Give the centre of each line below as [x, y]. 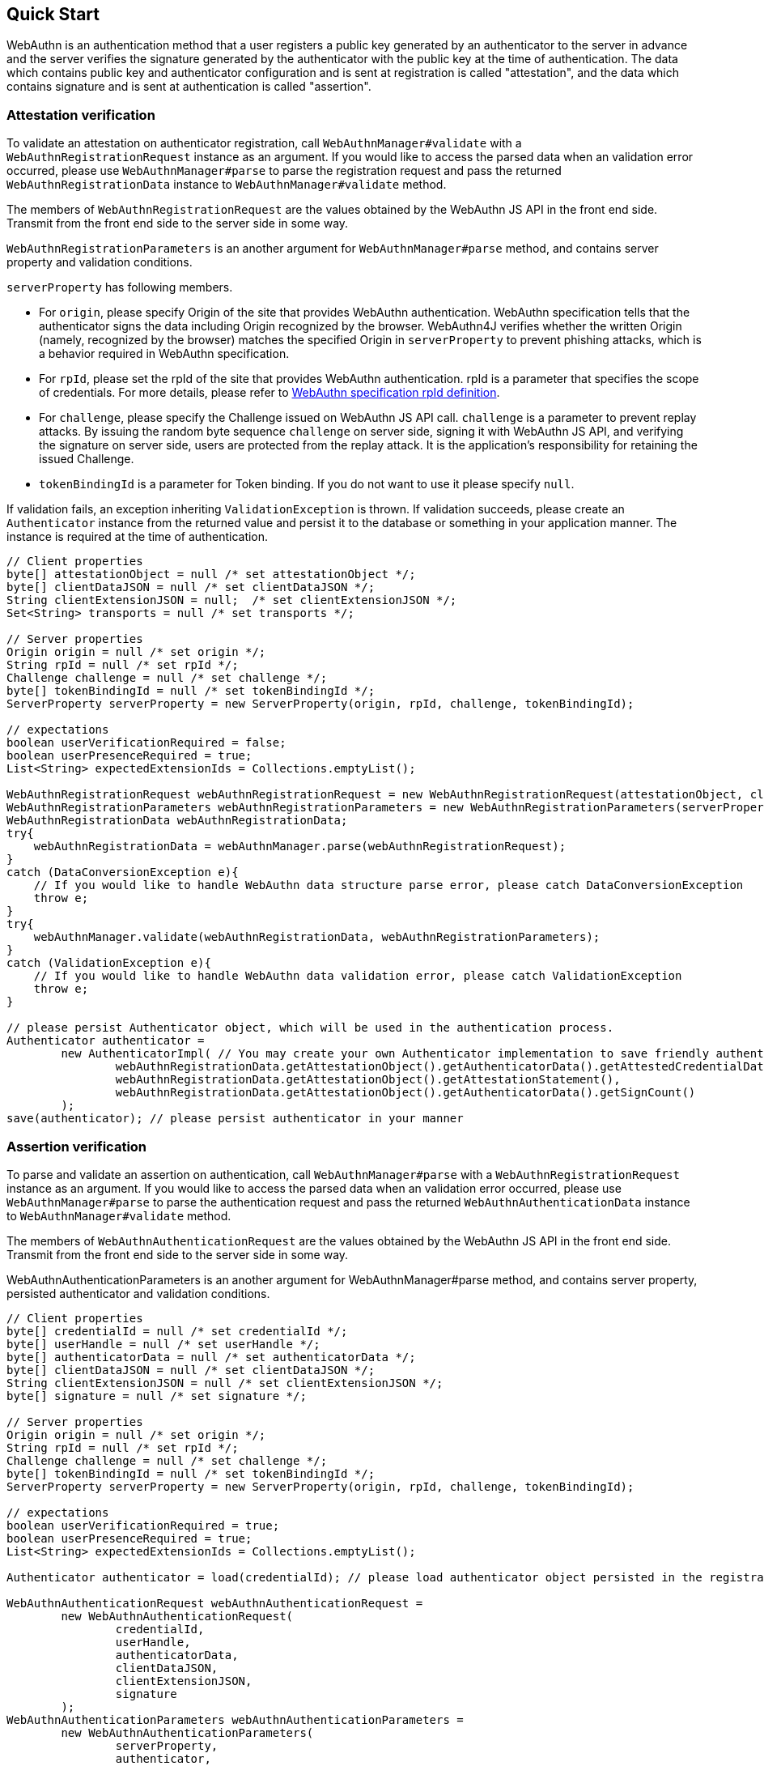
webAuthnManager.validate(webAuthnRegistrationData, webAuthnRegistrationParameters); [317, 937]
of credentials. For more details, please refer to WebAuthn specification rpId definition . [270, 393]
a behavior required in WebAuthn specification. [164, 354]
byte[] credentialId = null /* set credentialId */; [177, 1331]
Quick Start [53, 14]
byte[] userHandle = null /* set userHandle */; [163, 1344]
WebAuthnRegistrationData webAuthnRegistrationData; [177, 821]
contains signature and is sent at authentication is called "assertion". [189, 87]
